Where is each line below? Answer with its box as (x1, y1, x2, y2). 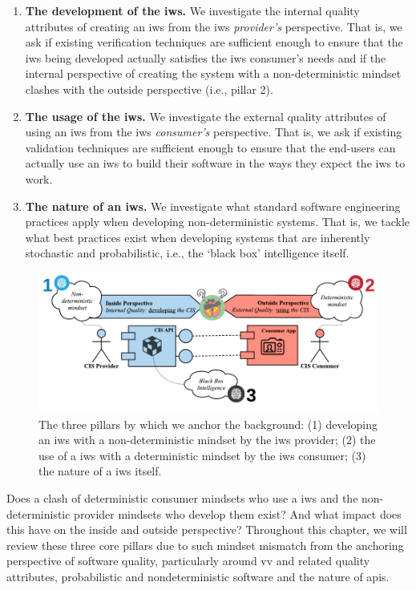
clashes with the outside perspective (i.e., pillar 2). (25, 80, 273, 97)
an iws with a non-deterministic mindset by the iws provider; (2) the (38, 431, 376, 448)
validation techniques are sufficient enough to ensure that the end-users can (25, 139, 396, 156)
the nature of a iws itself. (38, 463, 162, 479)
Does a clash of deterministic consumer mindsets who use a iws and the (6, 490, 358, 507)
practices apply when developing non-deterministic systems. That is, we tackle (25, 213, 410, 230)
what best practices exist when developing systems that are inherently (25, 228, 370, 245)
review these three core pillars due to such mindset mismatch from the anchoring (6, 536, 404, 553)
